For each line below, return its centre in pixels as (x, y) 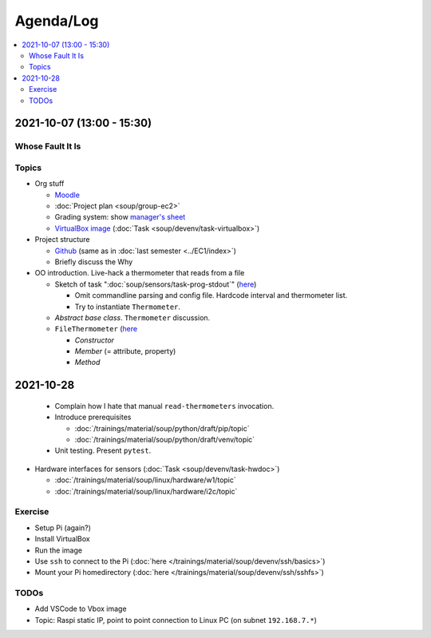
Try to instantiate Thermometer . (128, 307)
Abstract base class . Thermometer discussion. (132, 317)
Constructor (95, 340)
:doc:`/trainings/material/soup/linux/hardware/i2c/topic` (146, 491)
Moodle (67, 195)
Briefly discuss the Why (94, 262)
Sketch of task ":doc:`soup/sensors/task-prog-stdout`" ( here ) (156, 284)
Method (87, 363)
